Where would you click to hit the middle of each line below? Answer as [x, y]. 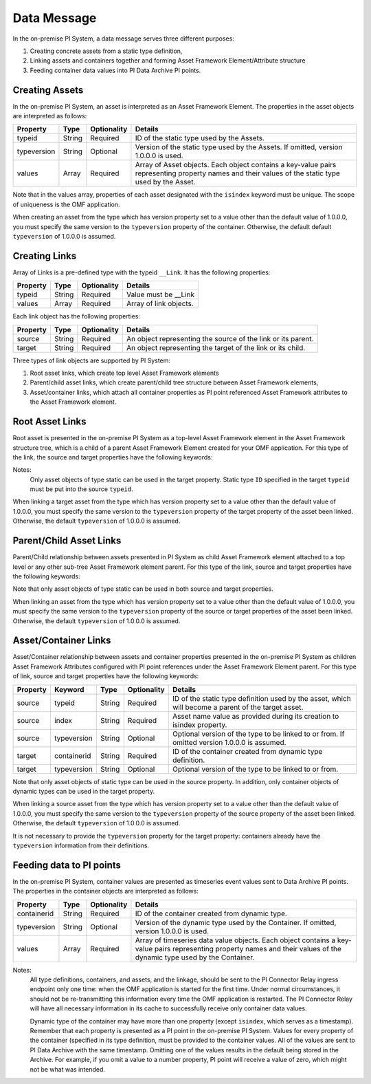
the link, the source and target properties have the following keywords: [113, 457]
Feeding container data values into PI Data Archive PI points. [115, 70]
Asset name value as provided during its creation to [256, 716]
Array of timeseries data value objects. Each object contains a [235, 940]
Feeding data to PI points [67, 865]
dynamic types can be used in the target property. [83, 791]
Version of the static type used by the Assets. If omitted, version [239, 147]
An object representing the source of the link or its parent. [220, 338]
